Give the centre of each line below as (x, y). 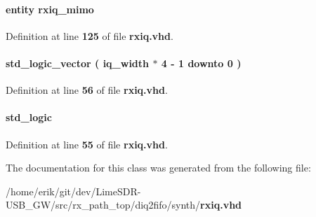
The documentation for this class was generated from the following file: (158, 168)
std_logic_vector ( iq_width (78, 63)
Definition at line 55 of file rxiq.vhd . (87, 144)
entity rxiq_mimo (50, 9)
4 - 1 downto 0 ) (201, 63)
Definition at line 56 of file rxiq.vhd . (87, 90)
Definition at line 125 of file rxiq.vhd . (90, 35)
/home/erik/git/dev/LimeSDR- (73, 191)
